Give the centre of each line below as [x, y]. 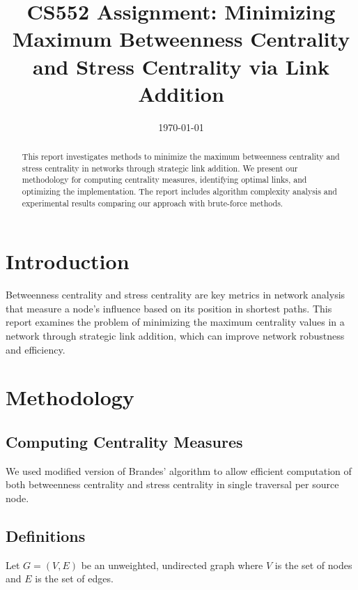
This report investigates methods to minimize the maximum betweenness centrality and [181, 157]
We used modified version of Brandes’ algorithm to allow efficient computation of [179, 470]
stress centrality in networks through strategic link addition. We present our [160, 168]
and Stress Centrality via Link [181, 66]
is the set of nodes [313, 565]
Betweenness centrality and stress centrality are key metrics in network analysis [176, 295]
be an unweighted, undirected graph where [172, 565]
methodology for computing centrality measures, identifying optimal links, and [164, 180]
